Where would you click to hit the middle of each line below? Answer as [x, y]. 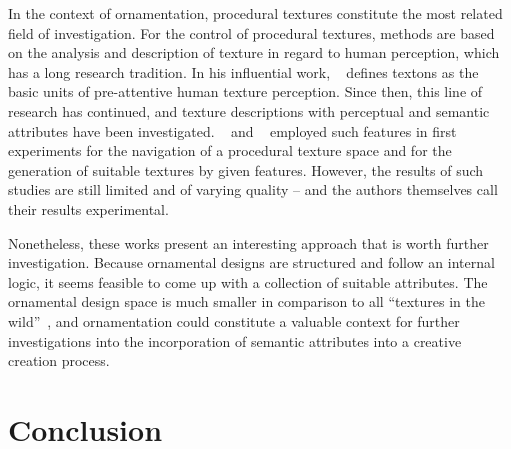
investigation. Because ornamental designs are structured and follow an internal [251, 262]
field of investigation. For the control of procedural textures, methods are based [251, 32]
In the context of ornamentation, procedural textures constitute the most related [255, 13]
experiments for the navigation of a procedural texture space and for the [230, 150]
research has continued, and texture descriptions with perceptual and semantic [249, 110]
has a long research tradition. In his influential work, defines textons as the [243, 71]
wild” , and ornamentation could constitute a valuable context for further [234, 320]
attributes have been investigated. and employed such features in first [232, 130]
